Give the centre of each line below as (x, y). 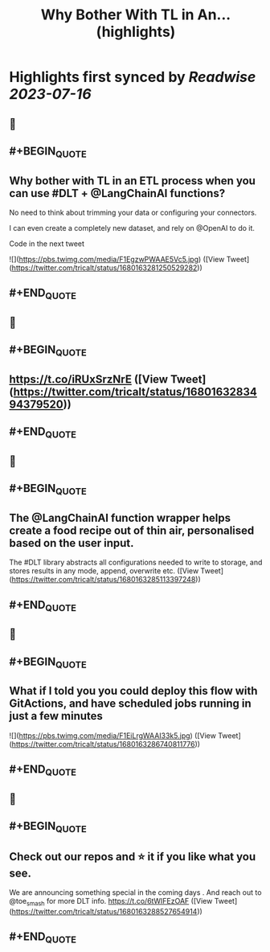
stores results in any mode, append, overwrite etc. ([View (104, 571)
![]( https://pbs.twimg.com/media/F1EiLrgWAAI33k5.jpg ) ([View (112, 735)
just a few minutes (56, 716)
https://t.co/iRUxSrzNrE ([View (88, 379)
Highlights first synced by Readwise (133, 77)
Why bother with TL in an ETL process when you (133, 181)
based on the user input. (72, 543)
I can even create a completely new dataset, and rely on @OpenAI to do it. (132, 228)
